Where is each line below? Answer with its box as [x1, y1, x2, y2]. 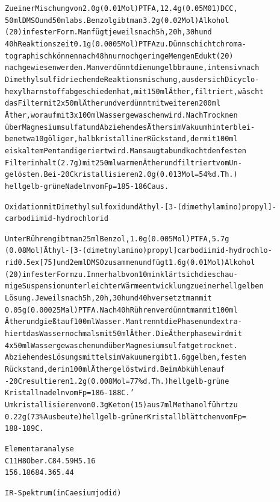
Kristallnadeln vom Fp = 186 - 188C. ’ [5, 389, 134, 398]
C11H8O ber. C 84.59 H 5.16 [5, 456, 96, 465]
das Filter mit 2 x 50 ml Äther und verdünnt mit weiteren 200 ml [5, 99, 221, 108]
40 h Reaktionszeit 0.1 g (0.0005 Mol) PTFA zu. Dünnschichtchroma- [5, 39, 246, 48]
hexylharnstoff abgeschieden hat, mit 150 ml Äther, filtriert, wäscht [5, 87, 264, 96]
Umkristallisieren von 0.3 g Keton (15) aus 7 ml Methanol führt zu [5, 401, 238, 409]
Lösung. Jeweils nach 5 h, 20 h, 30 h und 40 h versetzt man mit [5, 294, 212, 303]
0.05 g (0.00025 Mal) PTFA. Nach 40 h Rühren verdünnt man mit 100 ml [5, 305, 238, 314]
